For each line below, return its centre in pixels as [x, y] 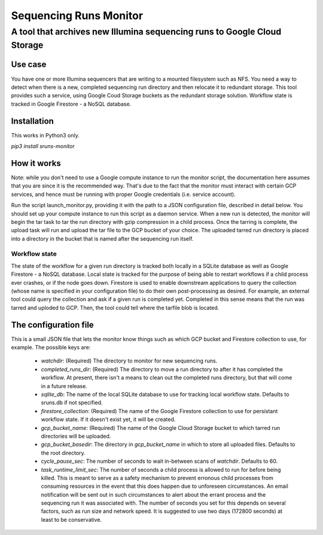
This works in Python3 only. [45, 135]
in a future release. [64, 386]
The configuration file [52, 325]
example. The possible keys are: [51, 348]
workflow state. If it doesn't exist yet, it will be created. [108, 419]
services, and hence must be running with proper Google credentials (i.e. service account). [123, 194]
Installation [32, 121]
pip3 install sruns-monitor [43, 146]
